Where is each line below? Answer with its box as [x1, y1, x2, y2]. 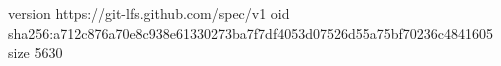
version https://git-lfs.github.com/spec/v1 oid [8, 3, 290, 23]
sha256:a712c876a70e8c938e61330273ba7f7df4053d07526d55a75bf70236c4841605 [8, 22, 494, 43]
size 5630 [8, 42, 63, 63]
